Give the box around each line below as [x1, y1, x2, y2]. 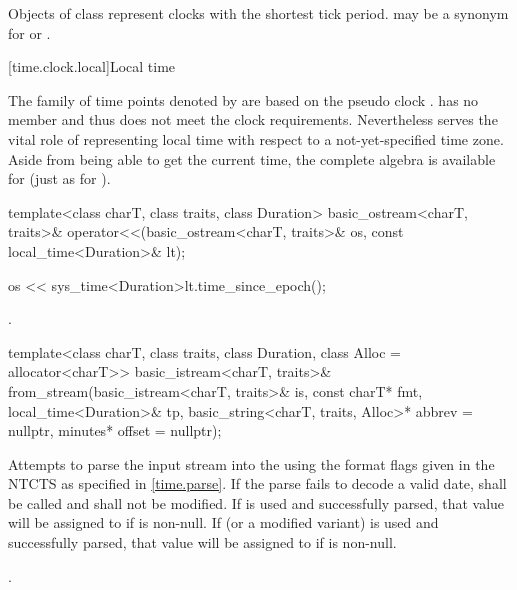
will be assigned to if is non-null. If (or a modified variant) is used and [8, 512, 439, 533]
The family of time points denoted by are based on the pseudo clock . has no [8, 89, 479, 110]
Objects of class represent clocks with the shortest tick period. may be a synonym [8, 3, 509, 23]
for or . [8, 22, 51, 43]
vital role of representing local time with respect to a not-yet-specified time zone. [8, 128, 504, 149]
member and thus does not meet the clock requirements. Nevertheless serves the [8, 109, 498, 130]
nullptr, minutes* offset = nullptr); [8, 420, 222, 441]
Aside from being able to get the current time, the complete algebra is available [8, 148, 496, 169]
